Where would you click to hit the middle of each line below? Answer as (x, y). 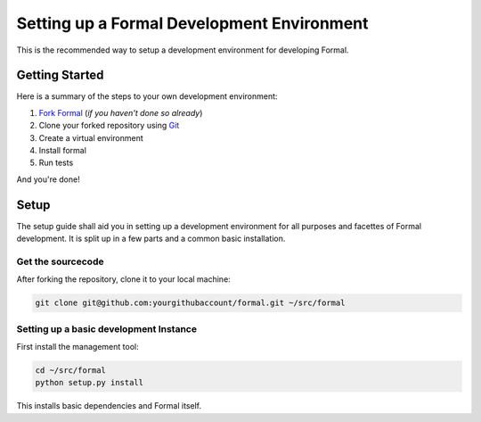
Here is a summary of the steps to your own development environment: (147, 96)
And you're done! (48, 179)
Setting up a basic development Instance (107, 328)
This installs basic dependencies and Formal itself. (109, 406)
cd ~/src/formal (71, 370)
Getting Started (60, 75)
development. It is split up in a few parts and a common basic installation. (151, 239)
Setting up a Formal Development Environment (192, 23)
